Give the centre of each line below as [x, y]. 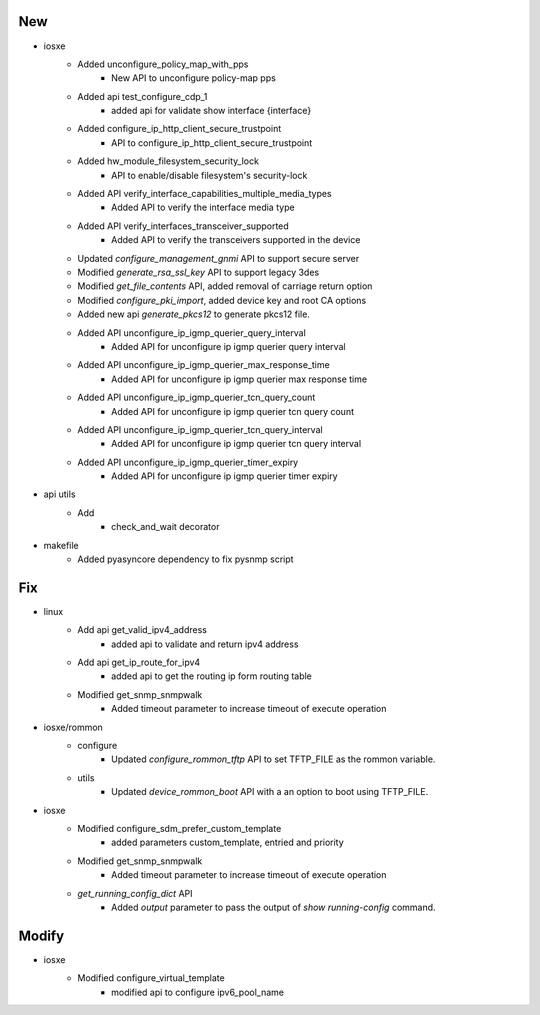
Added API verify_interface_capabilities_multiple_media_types [204, 194]
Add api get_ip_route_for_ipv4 [139, 662]
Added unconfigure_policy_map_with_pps [163, 64]
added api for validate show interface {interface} [211, 111]
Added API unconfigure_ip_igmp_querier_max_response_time [203, 365]
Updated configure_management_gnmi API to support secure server [218, 258]
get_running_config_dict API [135, 893]
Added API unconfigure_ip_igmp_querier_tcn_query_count [196, 397]
